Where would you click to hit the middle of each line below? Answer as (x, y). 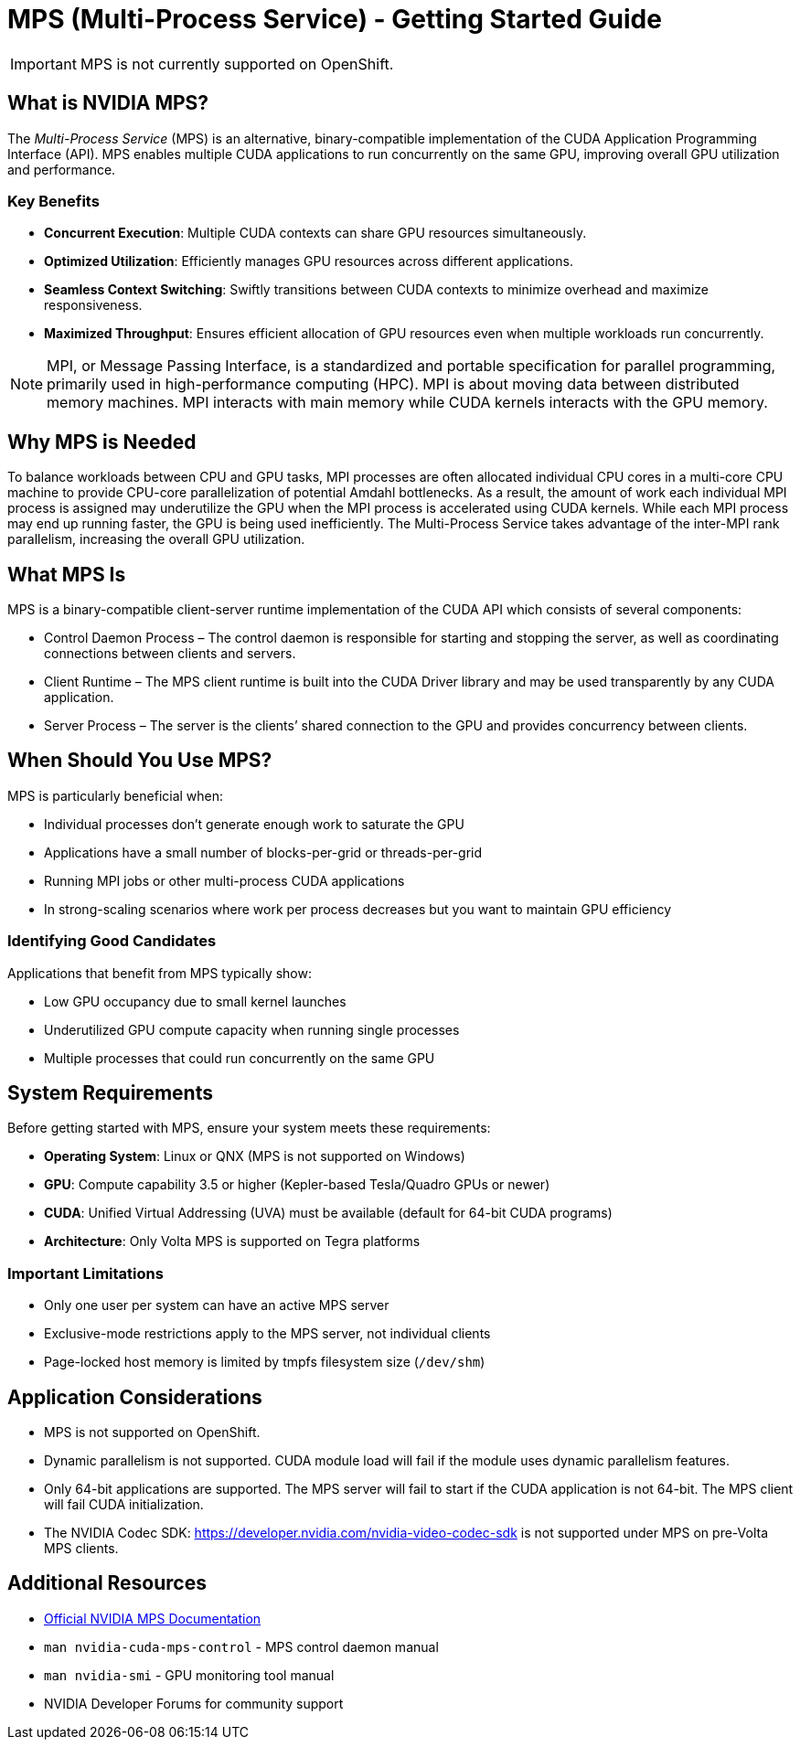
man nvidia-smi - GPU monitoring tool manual (189, 1675)
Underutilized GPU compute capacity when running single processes (252, 1029)
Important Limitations (85, 1273)
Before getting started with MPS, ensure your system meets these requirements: (249, 1128)
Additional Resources (107, 1583)
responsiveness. (93, 305)
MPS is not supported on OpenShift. (152, 1433)
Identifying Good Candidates (112, 941)
